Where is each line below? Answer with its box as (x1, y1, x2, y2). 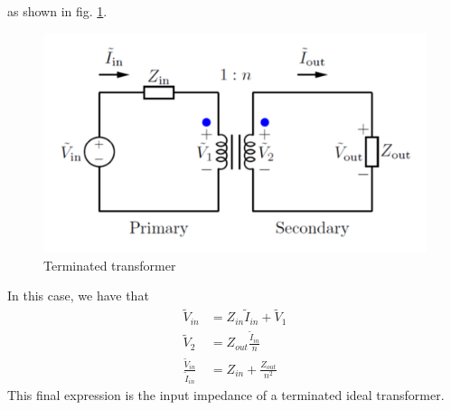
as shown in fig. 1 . (7, 2, 108, 20)
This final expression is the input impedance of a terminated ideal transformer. (7, 386, 445, 405)
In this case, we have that (7, 286, 149, 305)
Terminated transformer (43, 255, 176, 274)
